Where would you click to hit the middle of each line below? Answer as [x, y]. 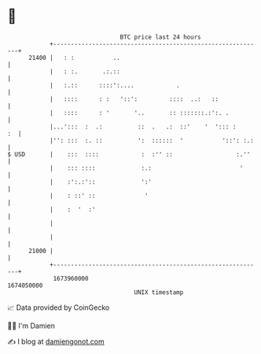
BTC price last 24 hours [160, 37]
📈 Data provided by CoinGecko [59, 307]
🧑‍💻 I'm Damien [31, 326]
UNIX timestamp [159, 292]
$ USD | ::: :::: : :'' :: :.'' [129, 154]
